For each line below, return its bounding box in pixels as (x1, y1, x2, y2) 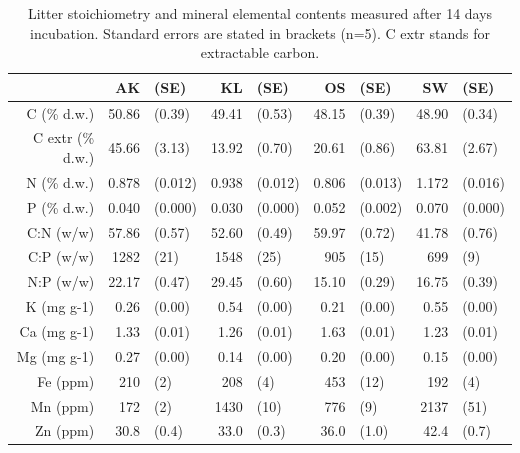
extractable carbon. (200, 42, 320, 63)
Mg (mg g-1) (16, 345, 95, 366)
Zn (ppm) (35, 420, 95, 441)
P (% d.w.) (27, 196, 95, 217)
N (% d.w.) (26, 171, 95, 192)
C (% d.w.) (26, 102, 95, 123)
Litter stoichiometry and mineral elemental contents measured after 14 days (27, 3, 493, 23)
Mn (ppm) (30, 395, 95, 416)
